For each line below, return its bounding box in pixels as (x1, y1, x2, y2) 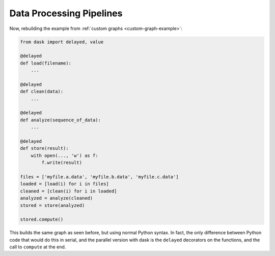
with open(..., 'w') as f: (31, 152, 99, 158)
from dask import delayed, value (20, 39, 104, 45)
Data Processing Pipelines (9, 8, 123, 19)
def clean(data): (20, 89, 64, 94)
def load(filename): (20, 60, 71, 66)
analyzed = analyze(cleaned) (20, 196, 93, 201)
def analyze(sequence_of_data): (20, 117, 101, 123)
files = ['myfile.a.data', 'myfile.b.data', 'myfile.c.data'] (20, 174, 179, 180)
